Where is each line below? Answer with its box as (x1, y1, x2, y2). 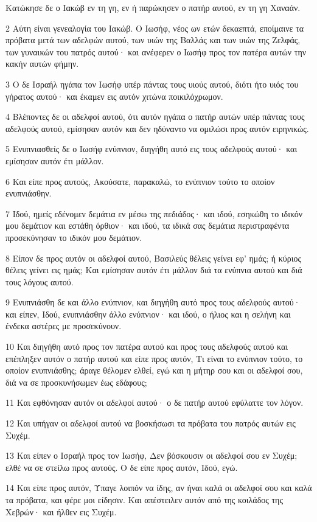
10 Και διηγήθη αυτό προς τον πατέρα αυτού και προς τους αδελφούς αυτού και (5, 340, 288, 353)
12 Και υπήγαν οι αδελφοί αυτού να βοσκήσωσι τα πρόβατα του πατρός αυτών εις (5, 417, 296, 430)
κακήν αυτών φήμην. (5, 57, 79, 70)
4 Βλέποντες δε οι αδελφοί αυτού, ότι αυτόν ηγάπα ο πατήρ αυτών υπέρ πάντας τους (5, 110, 305, 123)
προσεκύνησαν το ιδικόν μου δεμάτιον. (5, 231, 142, 243)
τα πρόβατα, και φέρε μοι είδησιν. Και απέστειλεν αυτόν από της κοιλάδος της (5, 493, 283, 506)
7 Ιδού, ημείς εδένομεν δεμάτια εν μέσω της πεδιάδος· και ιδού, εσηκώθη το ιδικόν (5, 207, 303, 220)
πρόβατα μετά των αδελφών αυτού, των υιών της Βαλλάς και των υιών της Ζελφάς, (5, 33, 301, 46)
